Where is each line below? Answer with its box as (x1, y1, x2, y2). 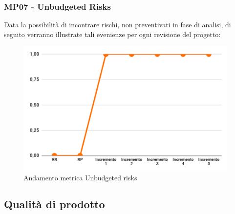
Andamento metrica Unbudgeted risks (23, 173, 137, 183)
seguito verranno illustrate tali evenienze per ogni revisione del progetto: (4, 29, 221, 39)
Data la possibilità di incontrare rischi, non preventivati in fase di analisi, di (4, 19, 231, 30)
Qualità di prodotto (4, 196, 105, 212)
